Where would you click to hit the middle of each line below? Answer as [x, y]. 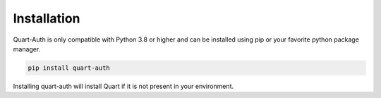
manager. [27, 49]
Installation [47, 18]
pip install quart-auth [69, 68]
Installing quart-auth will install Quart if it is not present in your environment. [123, 86]
